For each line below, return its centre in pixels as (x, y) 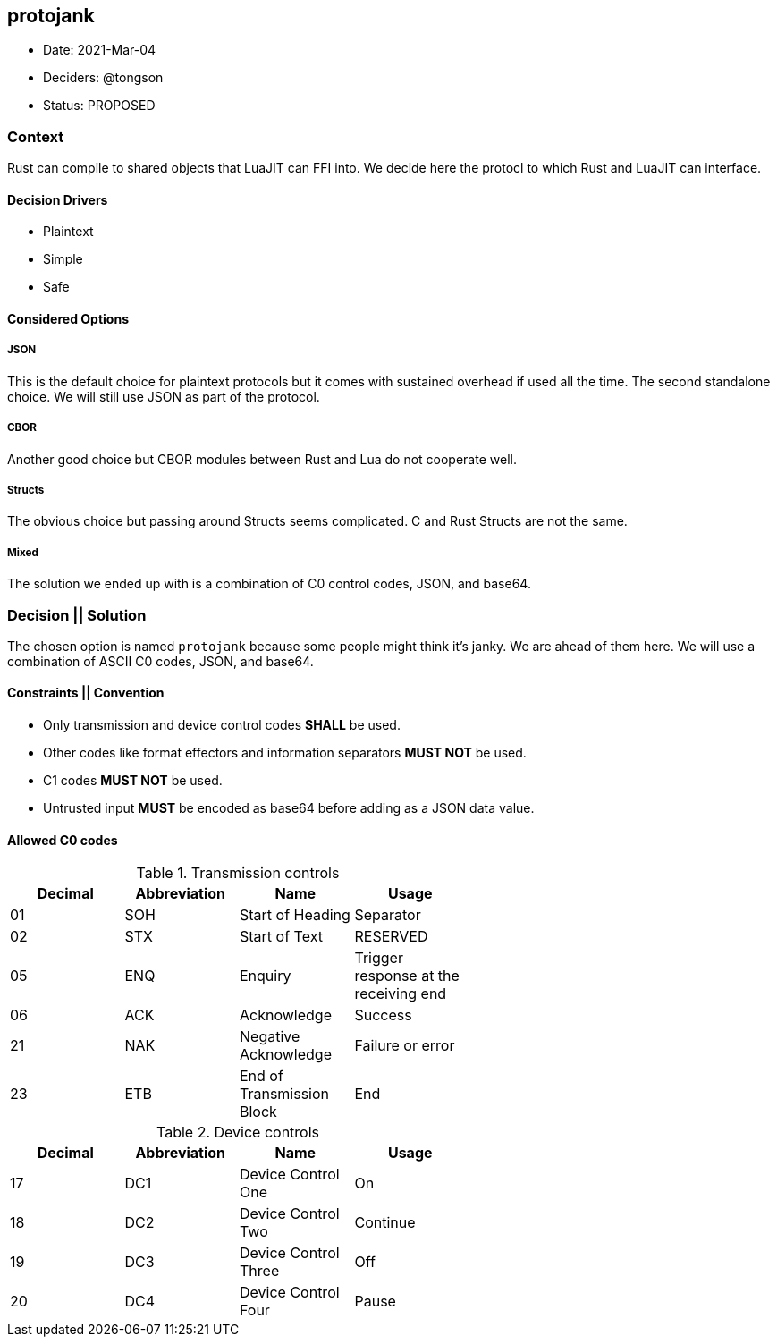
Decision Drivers (58, 199)
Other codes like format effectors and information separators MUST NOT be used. (285, 753)
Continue (385, 1223)
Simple (63, 259)
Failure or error (405, 1046)
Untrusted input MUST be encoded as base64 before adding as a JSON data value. (289, 808)
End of (262, 1076)
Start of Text (281, 937)
